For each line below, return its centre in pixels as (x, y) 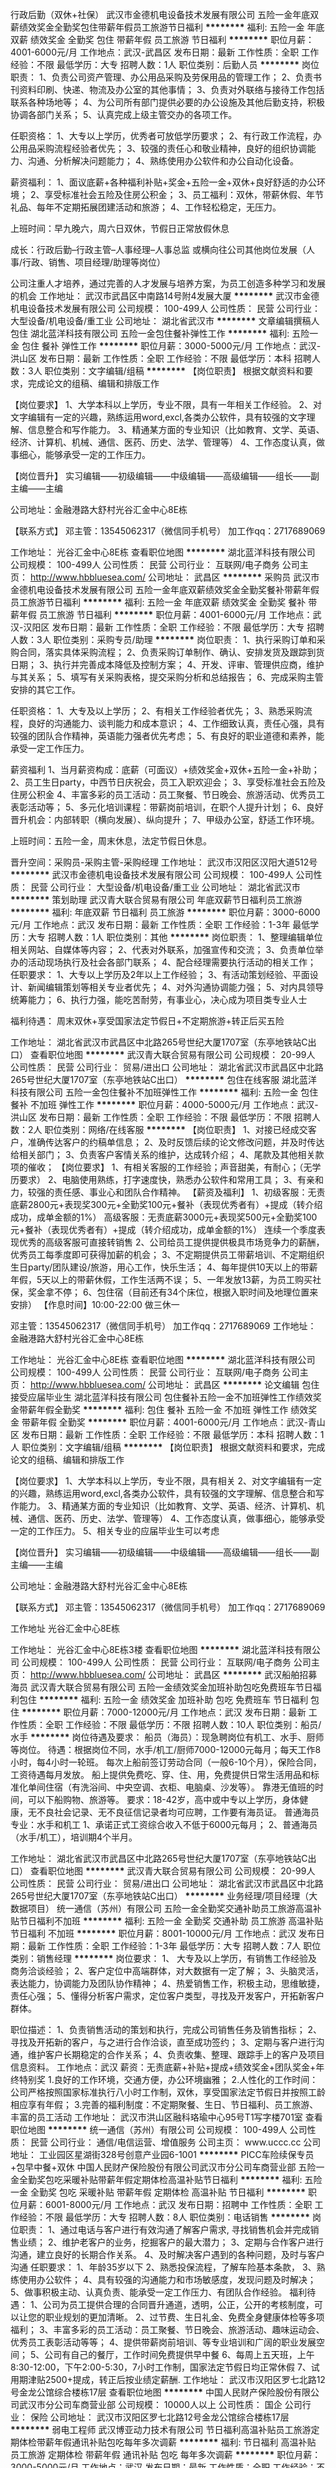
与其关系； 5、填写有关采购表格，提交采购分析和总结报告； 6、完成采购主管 (167, 677)
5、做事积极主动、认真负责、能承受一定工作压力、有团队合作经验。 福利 (159, 2292)
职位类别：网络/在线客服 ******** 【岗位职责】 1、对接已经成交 (176, 1129)
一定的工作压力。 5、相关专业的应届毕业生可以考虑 (115, 1531)
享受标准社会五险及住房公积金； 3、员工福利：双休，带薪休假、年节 (184, 194)
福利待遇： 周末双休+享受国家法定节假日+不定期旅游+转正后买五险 (147, 1021)
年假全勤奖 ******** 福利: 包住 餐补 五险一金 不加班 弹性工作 (162, 1409)
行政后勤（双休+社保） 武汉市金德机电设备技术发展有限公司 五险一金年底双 (165, 14)
